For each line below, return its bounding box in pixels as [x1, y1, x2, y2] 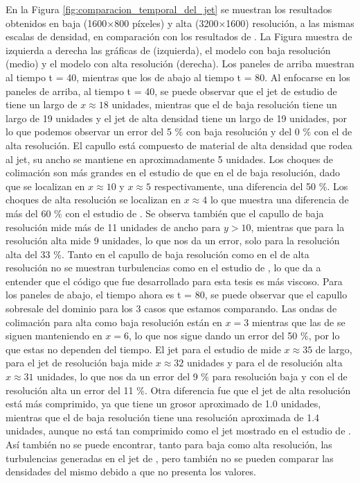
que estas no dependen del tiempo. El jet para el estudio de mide [6, 341, 281, 356]
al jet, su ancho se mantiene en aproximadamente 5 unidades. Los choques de [6, 151, 334, 166]
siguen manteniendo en [6, 328, 102, 343]
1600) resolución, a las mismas [226, 15, 354, 30]
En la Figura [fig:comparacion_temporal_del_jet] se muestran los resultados [6, 2, 332, 16]
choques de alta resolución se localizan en [6, 192, 181, 207]
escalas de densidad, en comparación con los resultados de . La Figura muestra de [6, 29, 352, 44]
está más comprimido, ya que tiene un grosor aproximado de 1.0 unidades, [6, 396, 321, 411]
